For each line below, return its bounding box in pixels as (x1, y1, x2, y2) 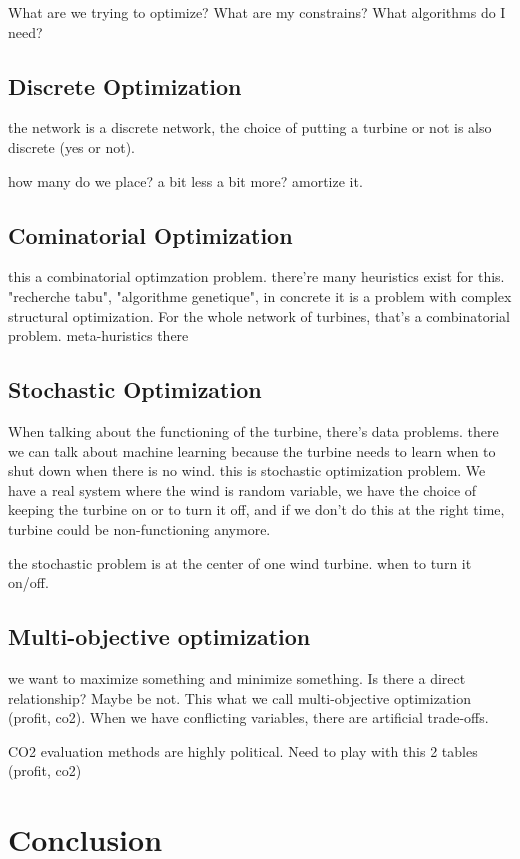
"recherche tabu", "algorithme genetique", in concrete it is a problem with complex (8, 285, 512, 306)
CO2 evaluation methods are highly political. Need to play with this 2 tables (8, 740, 478, 761)
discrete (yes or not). (8, 136, 135, 157)
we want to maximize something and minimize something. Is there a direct (8, 667, 466, 688)
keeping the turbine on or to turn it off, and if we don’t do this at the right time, (8, 499, 505, 520)
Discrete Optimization (8, 70, 242, 101)
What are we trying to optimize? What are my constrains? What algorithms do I (8, 2, 506, 22)
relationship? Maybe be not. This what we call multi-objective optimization (8, 687, 471, 708)
